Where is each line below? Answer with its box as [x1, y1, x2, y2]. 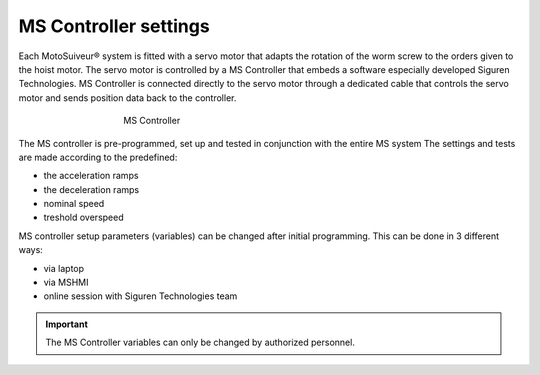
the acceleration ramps [43, 170, 139, 182]
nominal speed [43, 198, 105, 210]
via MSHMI [43, 276, 89, 289]
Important [45, 318, 89, 330]
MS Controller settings [18, 15, 210, 37]
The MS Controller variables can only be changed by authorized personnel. [45, 336, 355, 349]
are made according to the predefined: [18, 151, 178, 163]
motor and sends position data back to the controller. [18, 91, 237, 104]
